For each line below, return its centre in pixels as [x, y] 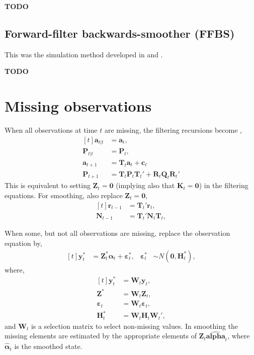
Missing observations [78, 106]
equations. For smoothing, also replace [64, 195]
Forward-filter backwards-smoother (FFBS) [120, 33]
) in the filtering [224, 185]
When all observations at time [51, 130]
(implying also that [145, 185]
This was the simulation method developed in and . [84, 54]
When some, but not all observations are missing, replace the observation [117, 233]
